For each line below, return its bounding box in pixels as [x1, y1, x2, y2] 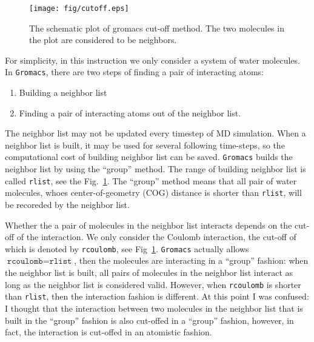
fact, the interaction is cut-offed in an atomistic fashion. [5, 326, 212, 338]
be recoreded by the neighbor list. [5, 198, 130, 211]
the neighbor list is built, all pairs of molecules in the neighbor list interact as [5, 266, 293, 279]
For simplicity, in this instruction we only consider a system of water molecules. [5, 53, 300, 66]
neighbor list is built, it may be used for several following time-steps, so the [5, 138, 285, 151]
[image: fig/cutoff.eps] [29, 4, 129, 13]
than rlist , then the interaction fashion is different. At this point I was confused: [5, 290, 309, 303]
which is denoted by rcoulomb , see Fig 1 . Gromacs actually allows [5, 242, 249, 255]
